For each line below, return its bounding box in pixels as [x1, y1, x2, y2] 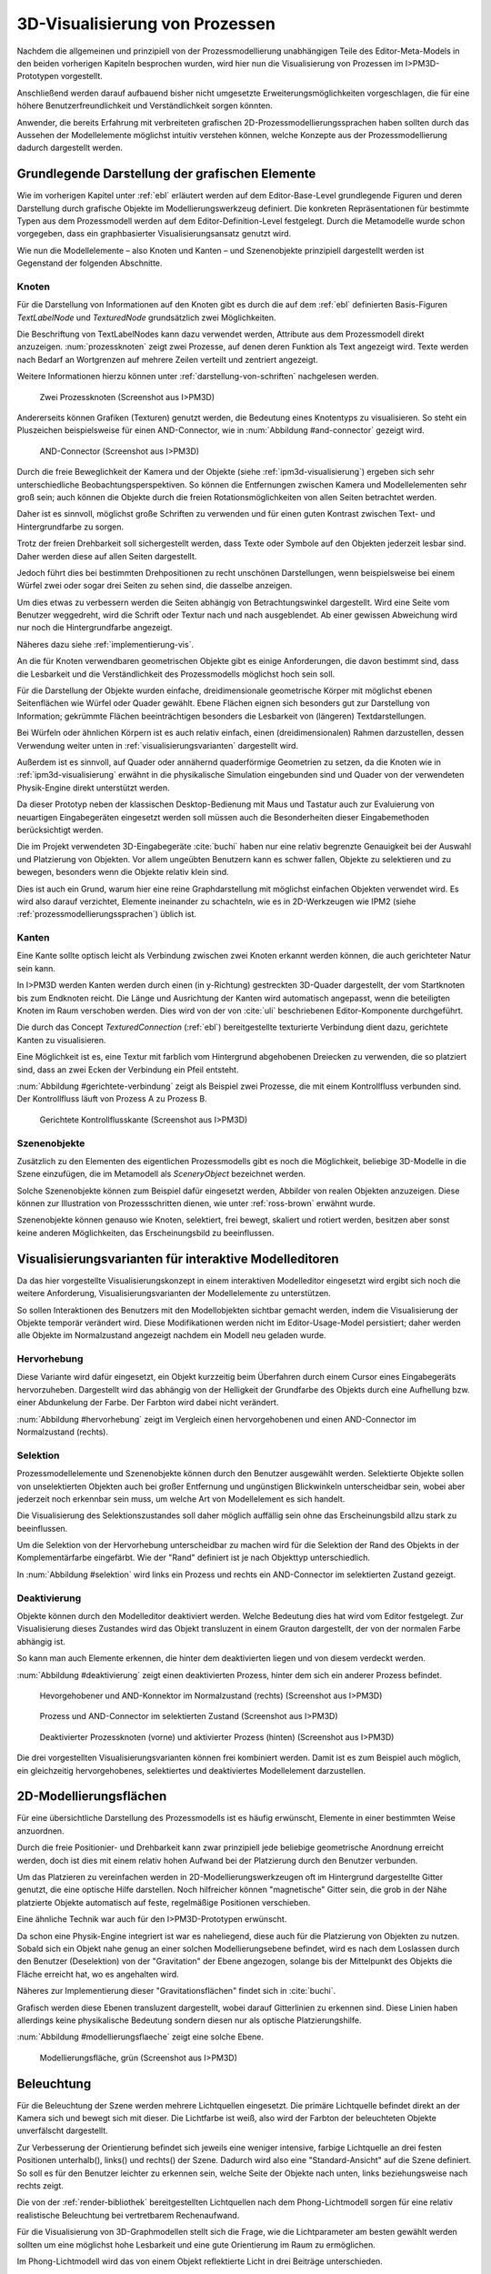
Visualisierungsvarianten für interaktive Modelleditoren [16, 1251, 340, 1266]
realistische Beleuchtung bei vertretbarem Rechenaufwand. [16, 2209, 240, 2220]
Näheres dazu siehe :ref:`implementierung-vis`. [16, 639, 195, 649]
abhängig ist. [16, 1635, 65, 1646]
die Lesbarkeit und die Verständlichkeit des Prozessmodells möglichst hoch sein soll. [16, 669, 336, 679]
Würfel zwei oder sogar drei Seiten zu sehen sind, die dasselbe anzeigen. [16, 580, 293, 591]
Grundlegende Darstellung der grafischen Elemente [16, 166, 316, 182]
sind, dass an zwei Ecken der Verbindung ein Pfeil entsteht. [16, 1064, 239, 1075]
